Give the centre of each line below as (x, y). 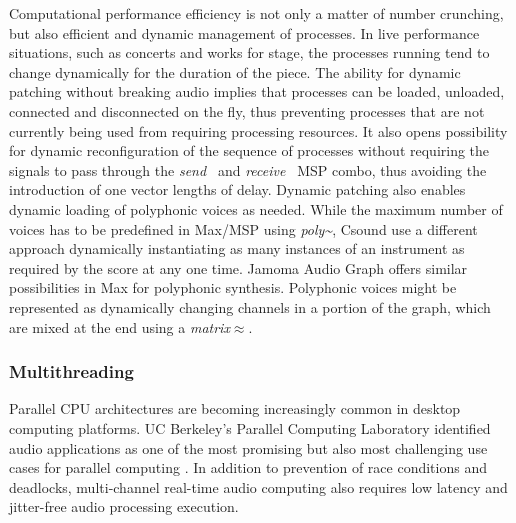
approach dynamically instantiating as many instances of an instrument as (237, 248)
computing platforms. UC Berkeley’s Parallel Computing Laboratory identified (250, 427)
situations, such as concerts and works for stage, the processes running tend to (249, 52)
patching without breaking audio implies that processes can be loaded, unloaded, (257, 91)
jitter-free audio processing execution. (124, 506)
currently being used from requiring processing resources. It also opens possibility (258, 130)
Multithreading (71, 371)
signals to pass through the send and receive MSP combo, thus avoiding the (248, 169)
